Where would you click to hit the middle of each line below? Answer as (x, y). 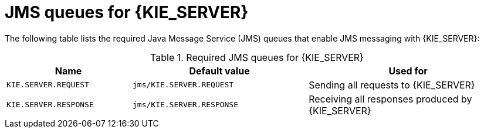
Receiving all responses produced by (390, 99)
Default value (219, 71)
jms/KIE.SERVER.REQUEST (183, 85)
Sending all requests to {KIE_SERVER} (392, 85)
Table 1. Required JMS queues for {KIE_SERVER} (257, 57)
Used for (408, 71)
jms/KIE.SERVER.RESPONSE (186, 105)
